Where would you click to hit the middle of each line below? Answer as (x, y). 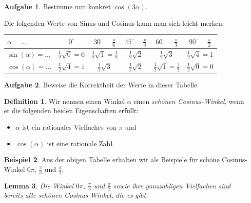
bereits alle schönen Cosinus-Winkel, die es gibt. (76, 195)
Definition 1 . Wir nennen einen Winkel (65, 101)
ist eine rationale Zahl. (81, 143)
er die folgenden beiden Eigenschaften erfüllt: (71, 110)
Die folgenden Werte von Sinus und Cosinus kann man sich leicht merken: (114, 23)
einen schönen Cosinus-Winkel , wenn (189, 101)
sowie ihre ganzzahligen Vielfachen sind (172, 185)
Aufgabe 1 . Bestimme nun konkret (58, 6)
